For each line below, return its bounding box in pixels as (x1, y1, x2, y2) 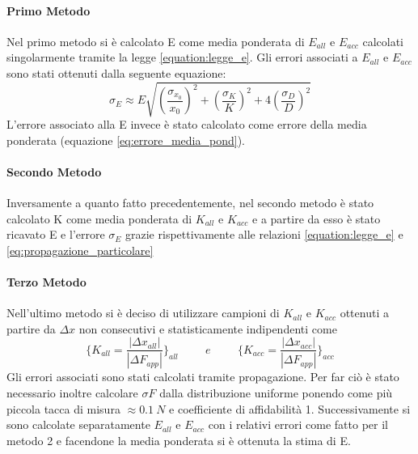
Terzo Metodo (6, 274, 87, 291)
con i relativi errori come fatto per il (208, 416, 388, 433)
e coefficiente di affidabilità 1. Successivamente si (169, 400, 411, 417)
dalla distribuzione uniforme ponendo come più (159, 384, 393, 401)
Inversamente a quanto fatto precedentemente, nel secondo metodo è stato (6, 194, 374, 211)
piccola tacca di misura (6, 400, 120, 417)
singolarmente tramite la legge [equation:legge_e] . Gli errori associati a (6, 49, 358, 66)
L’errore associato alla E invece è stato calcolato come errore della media (6, 116, 367, 133)
